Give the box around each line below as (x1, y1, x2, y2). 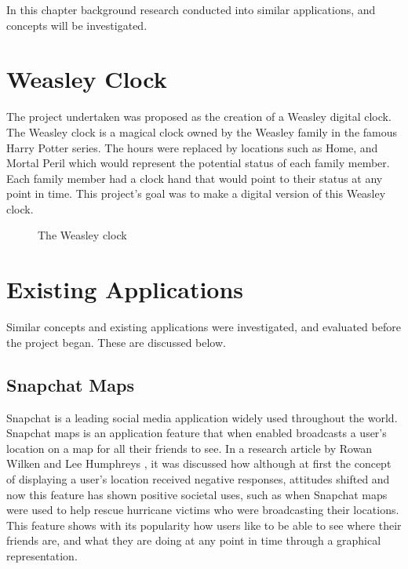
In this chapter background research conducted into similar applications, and (6, 2, 376, 17)
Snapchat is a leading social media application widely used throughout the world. (6, 409, 398, 425)
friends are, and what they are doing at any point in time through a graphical (6, 532, 381, 549)
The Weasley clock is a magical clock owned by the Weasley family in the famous (6, 123, 398, 140)
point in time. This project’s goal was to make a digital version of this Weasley (6, 185, 386, 202)
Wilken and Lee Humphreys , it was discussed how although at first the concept (6, 455, 392, 472)
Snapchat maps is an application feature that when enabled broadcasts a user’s (6, 425, 387, 441)
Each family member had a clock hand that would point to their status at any (6, 170, 383, 186)
